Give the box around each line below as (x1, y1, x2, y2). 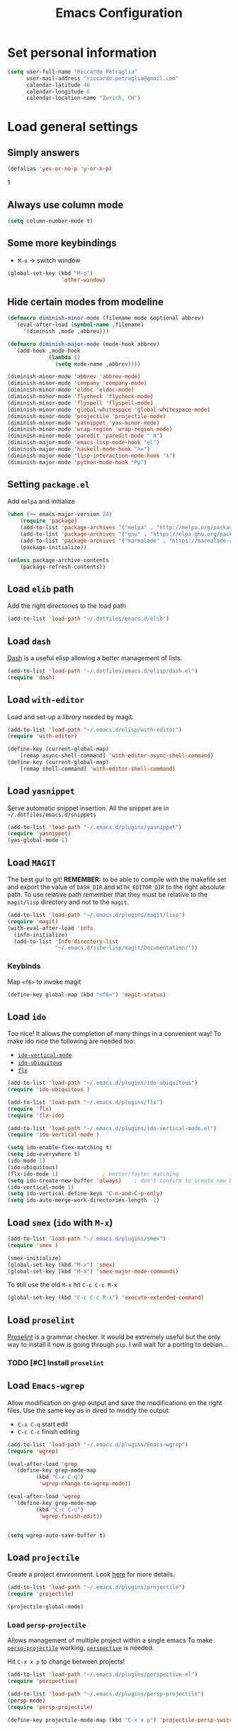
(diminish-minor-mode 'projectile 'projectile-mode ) (7, 412, 166, 419)
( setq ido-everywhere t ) (7, 1151, 81, 1158)
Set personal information (7, 45, 157, 61)
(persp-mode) (7, 1697, 46, 1704)
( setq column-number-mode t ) (7, 218, 93, 225)
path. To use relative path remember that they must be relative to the (7, 891, 208, 898)
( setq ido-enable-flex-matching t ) (7, 1144, 113, 1151)
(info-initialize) (13, 931, 69, 938)
